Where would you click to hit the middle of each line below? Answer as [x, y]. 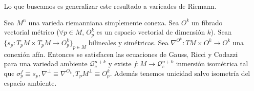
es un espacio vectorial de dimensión [151, 32]
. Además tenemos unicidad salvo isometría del [180, 73]
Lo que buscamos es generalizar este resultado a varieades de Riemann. [110, 6]
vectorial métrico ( [32, 32]
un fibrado [207, 22]
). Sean [221, 32]
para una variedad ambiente [46, 64]
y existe [120, 64]
